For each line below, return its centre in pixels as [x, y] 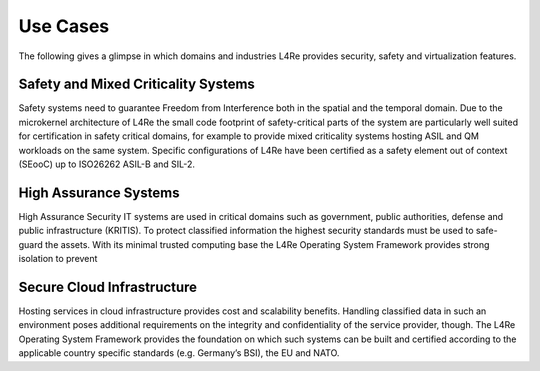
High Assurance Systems [99, 192]
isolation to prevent [58, 259]
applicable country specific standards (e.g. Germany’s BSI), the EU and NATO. [179, 353]
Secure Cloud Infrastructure [108, 286]
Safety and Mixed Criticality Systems [136, 84]
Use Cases [64, 26]
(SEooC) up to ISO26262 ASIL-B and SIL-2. [106, 164]
